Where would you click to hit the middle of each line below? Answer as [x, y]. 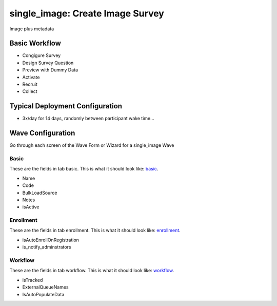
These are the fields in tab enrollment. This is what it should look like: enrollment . [95, 231]
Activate [31, 77]
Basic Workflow [35, 43]
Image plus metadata [32, 29]
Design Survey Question [48, 63]
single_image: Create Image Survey [87, 13]
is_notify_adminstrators [47, 247]
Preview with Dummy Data [50, 70]
